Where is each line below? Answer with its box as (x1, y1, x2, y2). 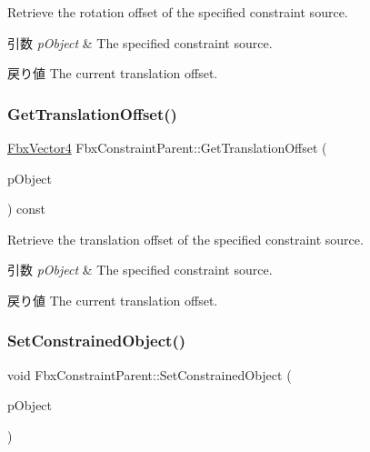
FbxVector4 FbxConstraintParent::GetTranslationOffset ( (7, 138, 327, 156)
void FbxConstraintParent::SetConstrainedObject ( (7, 365, 292, 384)
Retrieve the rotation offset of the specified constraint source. (7, 3, 348, 21)
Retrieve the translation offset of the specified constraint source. (7, 229, 364, 248)
